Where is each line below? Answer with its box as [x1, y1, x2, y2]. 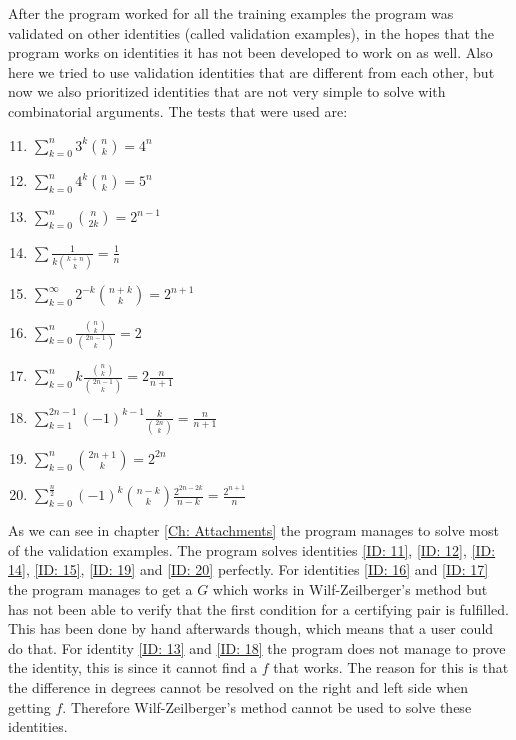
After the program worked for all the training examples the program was [8, 3, 454, 23]
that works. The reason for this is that [273, 657, 509, 678]
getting [8, 696, 51, 717]
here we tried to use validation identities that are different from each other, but [8, 61, 495, 82]
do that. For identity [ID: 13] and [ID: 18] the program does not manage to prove [8, 637, 506, 658]
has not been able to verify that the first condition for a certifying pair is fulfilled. [8, 598, 509, 619]
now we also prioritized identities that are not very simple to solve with [8, 81, 446, 102]
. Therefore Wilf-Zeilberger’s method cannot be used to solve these [62, 696, 472, 717]
